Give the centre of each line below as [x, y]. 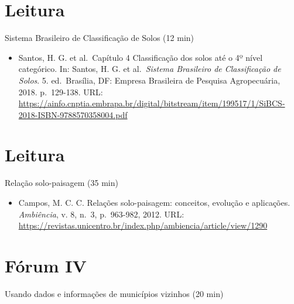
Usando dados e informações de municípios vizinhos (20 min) [114, 293]
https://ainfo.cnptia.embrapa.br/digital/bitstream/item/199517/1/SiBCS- [152, 103]
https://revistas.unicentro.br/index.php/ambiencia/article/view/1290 [143, 225]
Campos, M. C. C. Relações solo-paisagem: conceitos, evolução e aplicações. [154, 202]
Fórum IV [46, 265]
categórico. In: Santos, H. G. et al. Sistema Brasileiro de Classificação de [150, 69]
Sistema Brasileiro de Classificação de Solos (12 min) [100, 38]
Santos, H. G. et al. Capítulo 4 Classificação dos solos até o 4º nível [141, 57]
